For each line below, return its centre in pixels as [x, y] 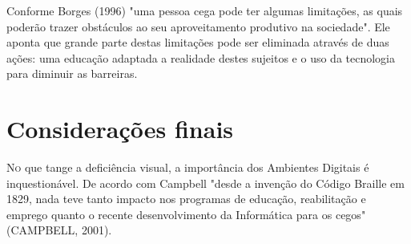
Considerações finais [120, 129]
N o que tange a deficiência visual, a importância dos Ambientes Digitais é [188, 167]
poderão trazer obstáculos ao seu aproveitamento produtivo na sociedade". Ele [198, 26]
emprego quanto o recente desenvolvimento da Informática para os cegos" [186, 214]
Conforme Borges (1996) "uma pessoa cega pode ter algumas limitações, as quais [205, 10]
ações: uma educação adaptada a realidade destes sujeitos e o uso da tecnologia [201, 57]
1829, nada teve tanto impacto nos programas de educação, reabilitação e [186, 199]
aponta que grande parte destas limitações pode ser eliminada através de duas [198, 42]
